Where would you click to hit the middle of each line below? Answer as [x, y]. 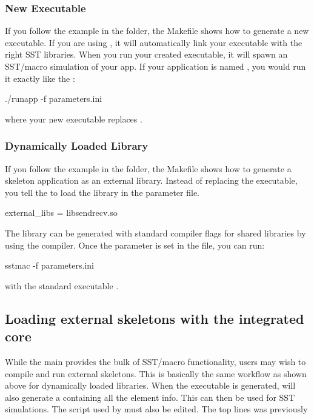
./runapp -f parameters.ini [54, 99]
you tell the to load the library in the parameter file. [102, 192]
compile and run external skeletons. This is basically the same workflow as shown [156, 373]
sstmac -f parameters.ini [49, 265]
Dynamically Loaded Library [77, 146]
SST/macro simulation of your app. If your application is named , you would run [155, 66]
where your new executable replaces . [74, 119]
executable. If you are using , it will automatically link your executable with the [154, 42]
